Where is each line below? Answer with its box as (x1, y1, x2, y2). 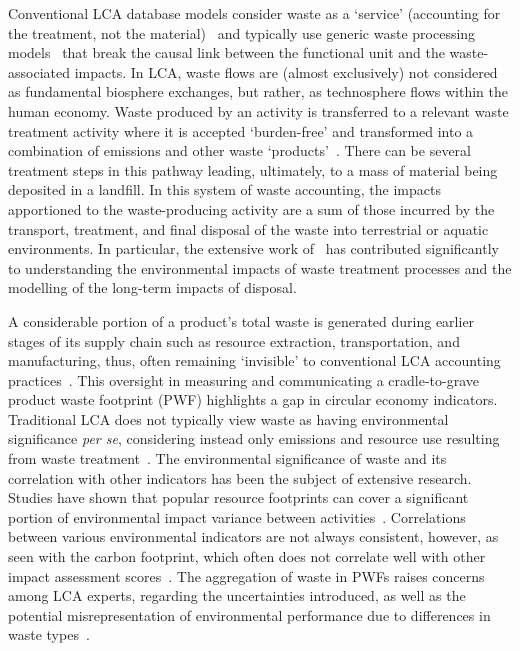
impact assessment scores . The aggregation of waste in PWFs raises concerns (8, 565, 485, 586)
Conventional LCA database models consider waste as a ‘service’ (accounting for (8, 3, 501, 23)
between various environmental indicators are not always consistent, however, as (8, 526, 499, 547)
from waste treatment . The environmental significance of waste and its (8, 448, 447, 469)
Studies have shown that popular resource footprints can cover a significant (8, 487, 469, 508)
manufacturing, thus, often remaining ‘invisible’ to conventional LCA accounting (8, 350, 501, 371)
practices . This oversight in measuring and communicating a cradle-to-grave (8, 369, 480, 390)
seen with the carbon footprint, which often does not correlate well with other (8, 546, 486, 567)
